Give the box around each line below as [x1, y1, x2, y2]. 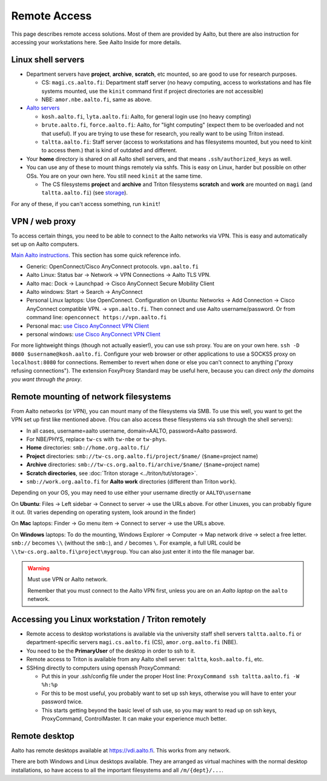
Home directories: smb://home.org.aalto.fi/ [26, 444, 150, 451]
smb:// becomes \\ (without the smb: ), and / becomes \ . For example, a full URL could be [11, 539, 241, 547]
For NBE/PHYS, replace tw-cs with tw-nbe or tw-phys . [26, 435, 167, 442]
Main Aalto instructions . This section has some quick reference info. [11, 251, 181, 259]
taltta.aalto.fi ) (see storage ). [41, 189, 128, 196]
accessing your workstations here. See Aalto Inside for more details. [11, 38, 182, 45]
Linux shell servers [11, 55, 85, 65]
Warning [27, 565, 50, 572]
